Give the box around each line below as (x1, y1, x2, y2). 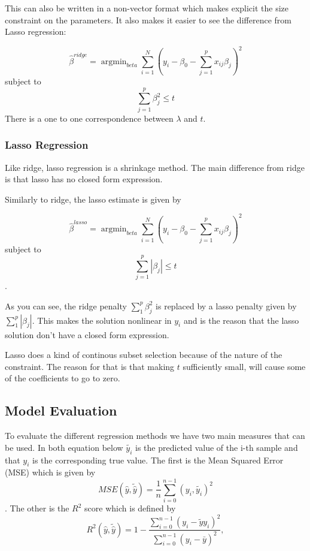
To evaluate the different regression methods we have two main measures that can (5, 429, 305, 442)
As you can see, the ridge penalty (5, 299, 127, 312)
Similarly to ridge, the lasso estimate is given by (5, 192, 181, 205)
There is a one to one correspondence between (5, 112, 174, 124)
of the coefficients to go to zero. (5, 372, 120, 384)
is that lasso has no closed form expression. (5, 173, 163, 185)
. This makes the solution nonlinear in (32, 314, 172, 326)
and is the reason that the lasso (183, 314, 299, 326)
